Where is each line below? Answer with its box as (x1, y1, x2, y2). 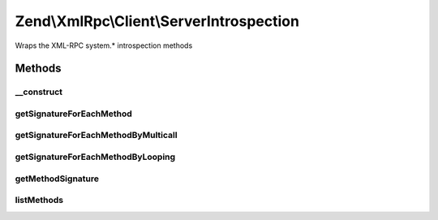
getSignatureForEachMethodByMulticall (15, 130, 178, 141)
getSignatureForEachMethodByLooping (15, 151, 176, 162)
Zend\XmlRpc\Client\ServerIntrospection (15, 12, 300, 30)
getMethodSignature (15, 173, 100, 184)
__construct (15, 86, 63, 97)
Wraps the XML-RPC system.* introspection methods (15, 41, 193, 50)
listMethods (15, 195, 64, 206)
